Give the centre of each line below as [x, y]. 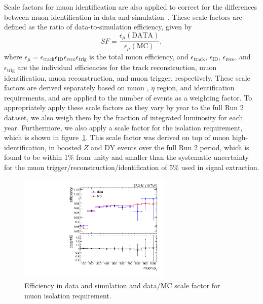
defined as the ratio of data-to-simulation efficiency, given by [98, 27]
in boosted [65, 147]
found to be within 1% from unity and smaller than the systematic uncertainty [126, 157]
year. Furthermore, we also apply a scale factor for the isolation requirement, [123, 127]
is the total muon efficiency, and [139, 56]
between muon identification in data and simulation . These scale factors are [123, 16]
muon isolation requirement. [68, 295]
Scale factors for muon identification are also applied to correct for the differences [131, 7]
